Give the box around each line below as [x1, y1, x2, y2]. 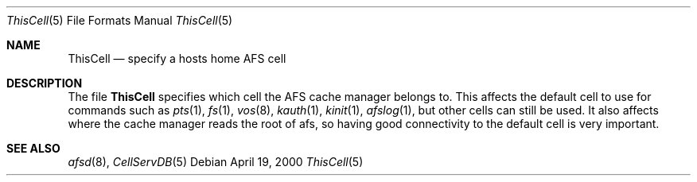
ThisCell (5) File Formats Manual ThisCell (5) [6, 14, 233, 27]
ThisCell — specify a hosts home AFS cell [68, 52, 286, 65]
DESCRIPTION [6, 76, 83, 90]
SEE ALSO [6, 141, 60, 155]
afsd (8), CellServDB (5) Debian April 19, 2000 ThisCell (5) [68, 155, 364, 168]
